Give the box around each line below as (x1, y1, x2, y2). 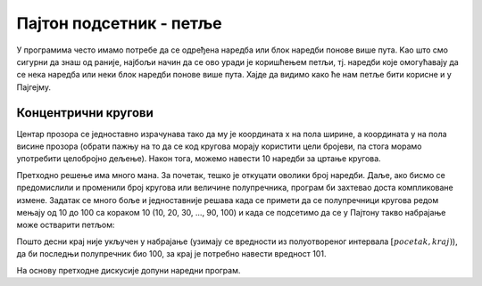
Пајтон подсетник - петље (16, 13, 222, 33)
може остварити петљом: (16, 219, 115, 231)
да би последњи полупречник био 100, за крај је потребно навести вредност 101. (16, 249, 327, 259)
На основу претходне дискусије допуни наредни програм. (16, 265, 241, 275)
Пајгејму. (16, 81, 51, 93)
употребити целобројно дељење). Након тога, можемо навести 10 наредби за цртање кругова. (16, 153, 381, 164)
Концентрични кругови (16, 105, 154, 120)
